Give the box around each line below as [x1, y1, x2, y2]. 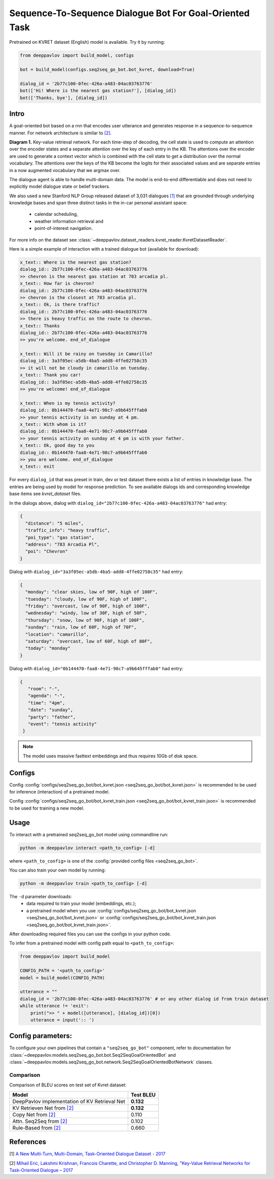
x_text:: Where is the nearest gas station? [20, 260, 132, 265]
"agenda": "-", [28, 693, 65, 699]
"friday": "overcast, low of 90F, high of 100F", [25, 603, 150, 609]
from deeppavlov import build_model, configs [20, 53, 134, 58]
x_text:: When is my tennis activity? [20, 400, 116, 406]
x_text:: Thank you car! [20, 372, 81, 378]
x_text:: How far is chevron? [20, 281, 95, 286]
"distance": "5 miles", [25, 520, 84, 526]
